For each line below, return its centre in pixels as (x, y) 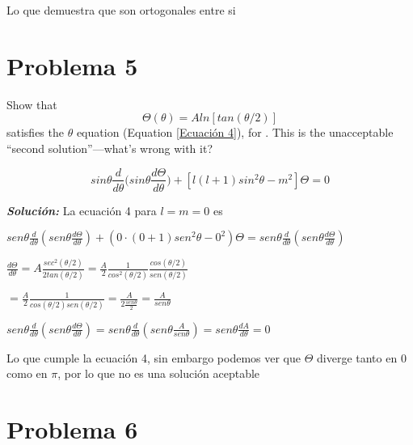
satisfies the (35, 132)
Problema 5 (72, 65)
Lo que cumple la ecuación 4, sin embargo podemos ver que (154, 357)
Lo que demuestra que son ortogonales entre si (121, 10)
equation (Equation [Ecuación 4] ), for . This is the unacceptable (235, 132)
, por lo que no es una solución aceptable (159, 373)
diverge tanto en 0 (362, 357)
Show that (32, 104)
